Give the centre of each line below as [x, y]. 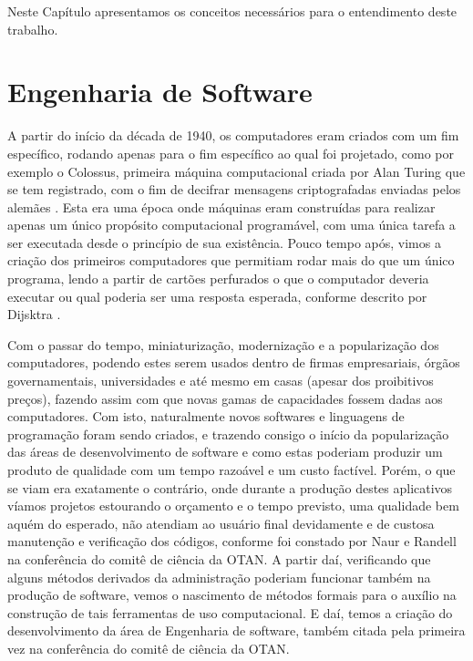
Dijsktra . [34, 314]
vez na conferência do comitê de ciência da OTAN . [149, 648]
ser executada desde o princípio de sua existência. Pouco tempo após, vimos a [224, 242]
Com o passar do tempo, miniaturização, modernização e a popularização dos [223, 344]
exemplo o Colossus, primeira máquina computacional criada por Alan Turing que [236, 171]
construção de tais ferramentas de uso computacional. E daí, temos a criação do [230, 612]
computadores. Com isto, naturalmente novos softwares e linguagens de [206, 416]
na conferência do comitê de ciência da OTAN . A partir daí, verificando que [219, 558]
